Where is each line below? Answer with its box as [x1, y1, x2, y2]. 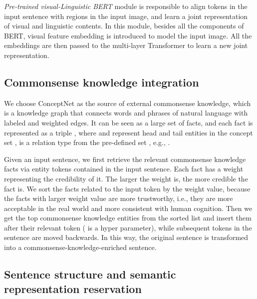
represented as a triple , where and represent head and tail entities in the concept [4, 127, 253, 137]
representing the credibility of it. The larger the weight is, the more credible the [4, 173, 248, 183]
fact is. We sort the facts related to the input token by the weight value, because [4, 183, 251, 193]
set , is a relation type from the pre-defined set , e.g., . [4, 137, 170, 147]
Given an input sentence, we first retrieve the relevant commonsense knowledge [4, 153, 246, 164]
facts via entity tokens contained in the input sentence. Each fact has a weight [4, 163, 244, 174]
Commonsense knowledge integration [4, 74, 199, 89]
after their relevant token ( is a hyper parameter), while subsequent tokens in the [4, 222, 252, 232]
